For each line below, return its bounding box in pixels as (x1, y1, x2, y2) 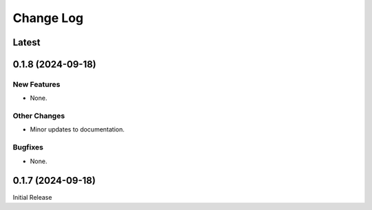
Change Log (12, 10, 84, 25)
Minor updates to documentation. (30, 125, 125, 134)
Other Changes (12, 111, 65, 120)
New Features (12, 79, 61, 89)
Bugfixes (12, 143, 44, 152)
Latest (12, 36, 41, 48)
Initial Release (12, 193, 52, 201)
